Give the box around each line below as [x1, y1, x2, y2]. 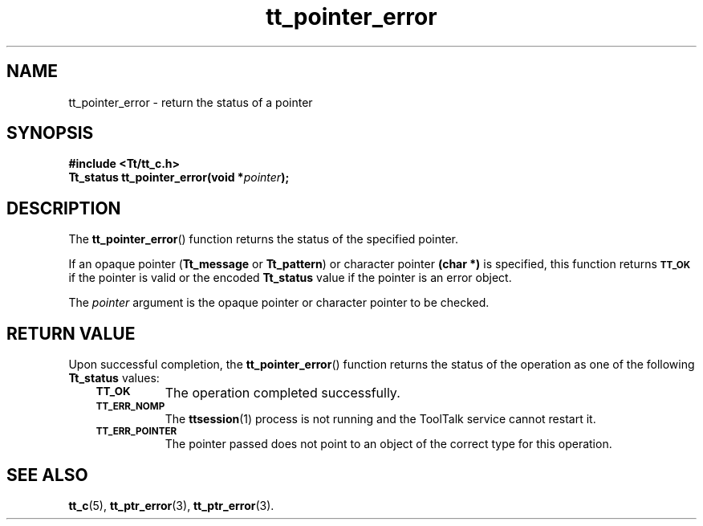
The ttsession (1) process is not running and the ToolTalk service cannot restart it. [165, 412, 596, 426]
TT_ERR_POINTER [95, 426, 177, 438]
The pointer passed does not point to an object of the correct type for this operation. [165, 437, 612, 451]
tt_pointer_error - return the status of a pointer [68, 95, 313, 109]
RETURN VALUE [6, 323, 136, 344]
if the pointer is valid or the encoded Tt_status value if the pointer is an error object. [68, 271, 512, 285]
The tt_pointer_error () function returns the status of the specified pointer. [68, 232, 459, 247]
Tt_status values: [68, 371, 160, 385]
